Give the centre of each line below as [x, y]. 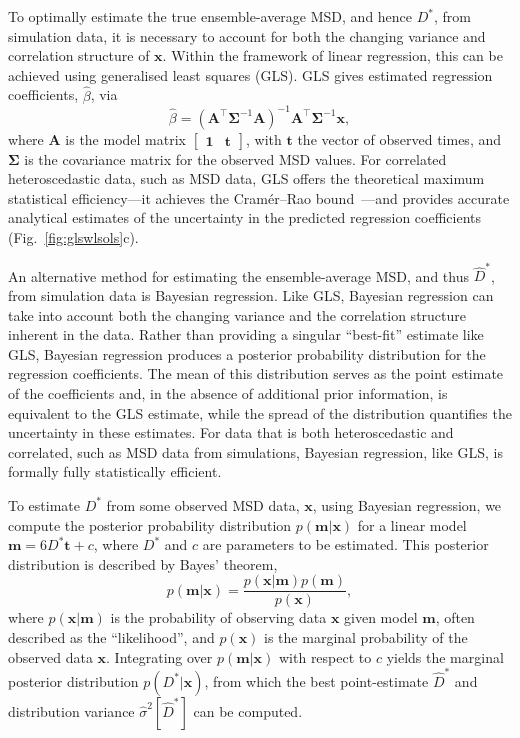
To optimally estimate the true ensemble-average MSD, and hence [210, 16]
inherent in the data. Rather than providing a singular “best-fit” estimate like [246, 334]
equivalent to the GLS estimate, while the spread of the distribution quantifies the [260, 412]
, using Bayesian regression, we [407, 504]
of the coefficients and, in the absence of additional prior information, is [228, 392]
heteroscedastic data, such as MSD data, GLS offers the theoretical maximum [246, 178]
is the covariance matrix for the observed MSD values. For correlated [235, 158]
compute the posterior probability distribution [150, 524]
